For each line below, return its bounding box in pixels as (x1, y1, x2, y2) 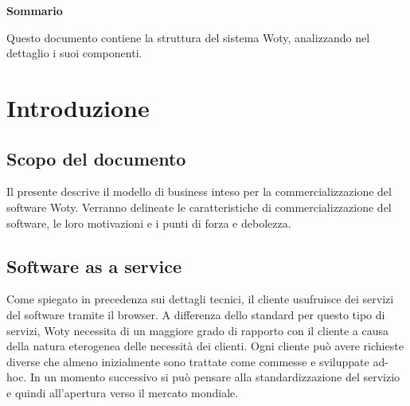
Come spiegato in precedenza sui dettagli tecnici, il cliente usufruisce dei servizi (6, 291, 394, 307)
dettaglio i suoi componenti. (6, 45, 143, 61)
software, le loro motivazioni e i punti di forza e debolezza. (6, 214, 291, 231)
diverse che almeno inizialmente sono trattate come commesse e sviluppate (6, 353, 369, 369)
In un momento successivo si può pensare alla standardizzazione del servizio (29, 369, 400, 385)
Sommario (6, 2, 63, 18)
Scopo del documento (6, 146, 186, 170)
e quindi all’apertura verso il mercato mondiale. (6, 384, 239, 400)
